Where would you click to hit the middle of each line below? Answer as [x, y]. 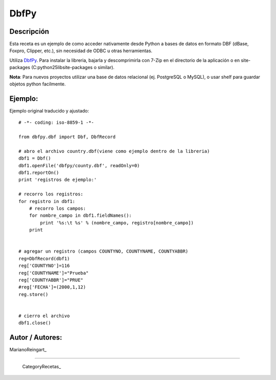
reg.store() [33, 294]
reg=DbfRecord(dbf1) [44, 259]
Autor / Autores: [36, 338]
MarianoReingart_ [28, 350]
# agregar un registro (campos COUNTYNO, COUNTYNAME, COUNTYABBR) [103, 251]
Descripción [29, 31]
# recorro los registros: [51, 194]
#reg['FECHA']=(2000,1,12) [52, 287]
